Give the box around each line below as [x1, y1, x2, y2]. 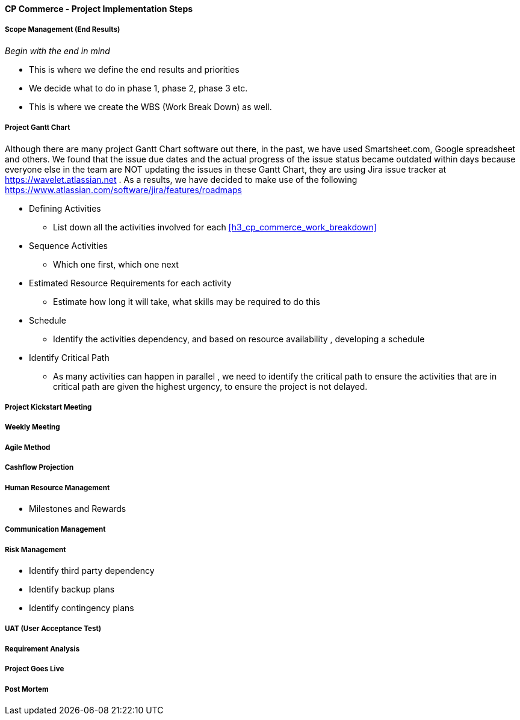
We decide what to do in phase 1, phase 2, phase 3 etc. [29, 82, 248, 93]
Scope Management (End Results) [5, 25, 120, 34]
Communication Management [5, 525, 106, 534]
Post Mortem [5, 685, 49, 694]
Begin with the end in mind [5, 45, 110, 56]
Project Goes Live [5, 665, 64, 674]
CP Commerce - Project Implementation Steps [5, 4, 193, 14]
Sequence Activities [29, 240, 108, 251]
